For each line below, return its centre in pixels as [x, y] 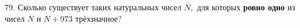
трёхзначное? [98, 18]
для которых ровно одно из [246, 7]
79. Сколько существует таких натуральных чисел [93, 7]
